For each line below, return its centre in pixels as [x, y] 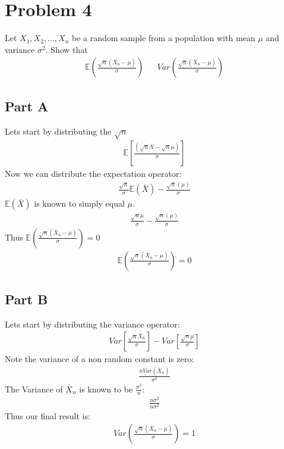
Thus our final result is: [48, 415]
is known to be [106, 389]
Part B [26, 299]
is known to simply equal [79, 203]
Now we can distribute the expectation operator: [93, 174]
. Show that [67, 49]
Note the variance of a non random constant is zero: [100, 359]
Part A [27, 106]
